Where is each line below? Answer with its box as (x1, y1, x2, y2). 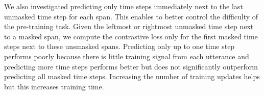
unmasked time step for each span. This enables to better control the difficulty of (4, 11, 258, 21)
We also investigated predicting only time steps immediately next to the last (4, 1, 243, 11)
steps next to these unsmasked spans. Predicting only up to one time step (4, 41, 235, 52)
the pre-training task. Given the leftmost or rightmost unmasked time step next (4, 21, 254, 32)
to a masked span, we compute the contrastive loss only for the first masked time (4, 31, 258, 41)
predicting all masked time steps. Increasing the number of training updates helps (4, 71, 260, 82)
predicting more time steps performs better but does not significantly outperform (4, 61, 258, 72)
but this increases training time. (4, 81, 104, 91)
